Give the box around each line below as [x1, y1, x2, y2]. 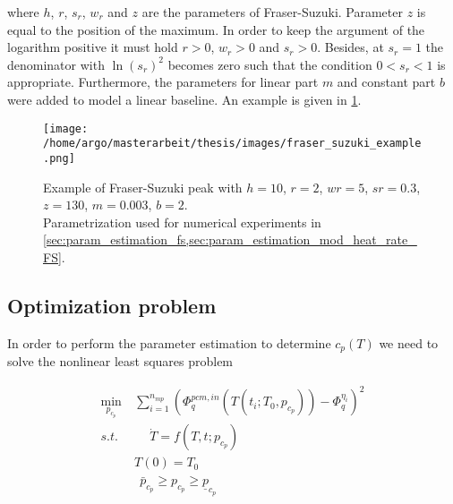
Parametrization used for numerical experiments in [43, 212, 321, 231]
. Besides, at [317, 38, 384, 56]
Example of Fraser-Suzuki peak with [43, 177, 243, 196]
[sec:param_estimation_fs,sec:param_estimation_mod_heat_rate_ [43, 230, 417, 249]
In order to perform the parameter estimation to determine [7, 333, 331, 352]
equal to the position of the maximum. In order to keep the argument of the [7, 20, 425, 38]
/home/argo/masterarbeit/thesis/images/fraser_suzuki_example [43, 137, 422, 150]
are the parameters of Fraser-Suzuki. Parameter [141, 3, 403, 21]
